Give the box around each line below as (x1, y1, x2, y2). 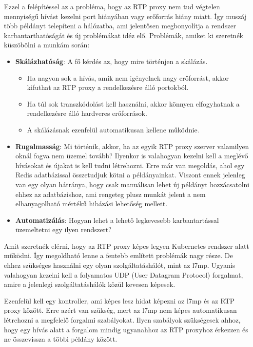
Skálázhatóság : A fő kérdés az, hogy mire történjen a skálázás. (15, 56, 208, 66)
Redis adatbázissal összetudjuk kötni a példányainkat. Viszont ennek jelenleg (15, 170, 245, 180)
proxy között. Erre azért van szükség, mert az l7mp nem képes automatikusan (4, 305, 237, 315)
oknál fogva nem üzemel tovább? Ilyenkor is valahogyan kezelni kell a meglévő (15, 151, 248, 161)
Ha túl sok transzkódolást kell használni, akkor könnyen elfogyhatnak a (27, 98, 240, 108)
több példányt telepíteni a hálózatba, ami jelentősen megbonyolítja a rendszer (4, 21, 236, 31)
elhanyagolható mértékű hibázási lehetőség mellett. (15, 198, 168, 209)
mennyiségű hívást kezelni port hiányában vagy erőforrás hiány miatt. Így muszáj (4, 11, 247, 21)
